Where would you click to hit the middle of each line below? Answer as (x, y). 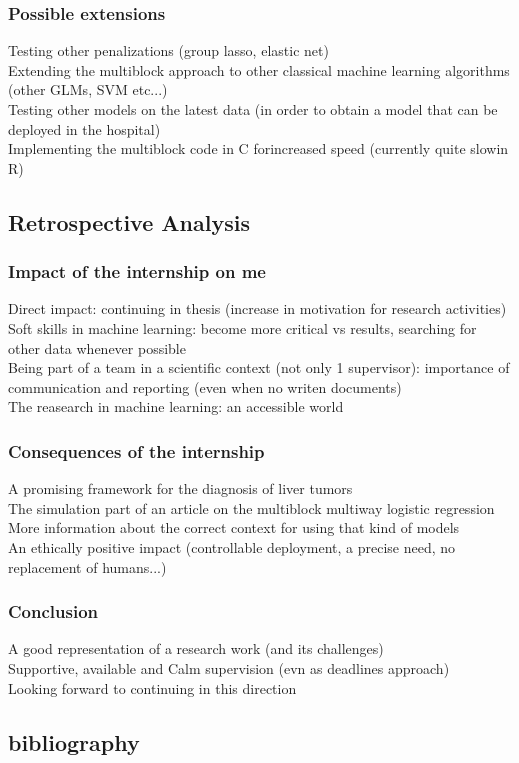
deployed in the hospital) (84, 128)
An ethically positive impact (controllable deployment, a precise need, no (232, 546)
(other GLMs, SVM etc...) (88, 89)
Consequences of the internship (136, 450)
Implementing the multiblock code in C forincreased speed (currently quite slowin (258, 148)
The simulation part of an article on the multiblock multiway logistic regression (251, 507)
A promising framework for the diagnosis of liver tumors (180, 488)
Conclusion (53, 611)
